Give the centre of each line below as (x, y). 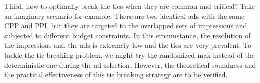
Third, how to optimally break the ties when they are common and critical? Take (129, 6)
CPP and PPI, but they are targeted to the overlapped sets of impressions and (126, 26)
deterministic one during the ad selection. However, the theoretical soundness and (130, 65)
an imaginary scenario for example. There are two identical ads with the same (124, 16)
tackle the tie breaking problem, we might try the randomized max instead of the (129, 55)
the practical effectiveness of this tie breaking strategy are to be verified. (116, 75)
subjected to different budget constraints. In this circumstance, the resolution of (127, 35)
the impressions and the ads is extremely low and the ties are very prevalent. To (128, 45)
